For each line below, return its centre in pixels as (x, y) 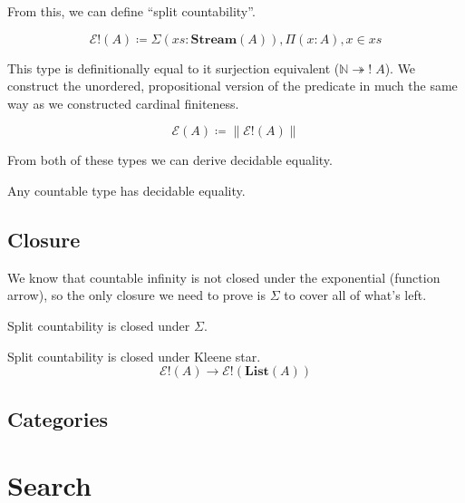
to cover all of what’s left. (355, 295)
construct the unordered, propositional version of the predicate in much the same (232, 86)
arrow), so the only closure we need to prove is (137, 295)
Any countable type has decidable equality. (126, 190)
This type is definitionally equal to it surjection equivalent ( (174, 68)
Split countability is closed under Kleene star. (134, 356)
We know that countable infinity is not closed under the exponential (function (224, 277)
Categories (58, 418)
